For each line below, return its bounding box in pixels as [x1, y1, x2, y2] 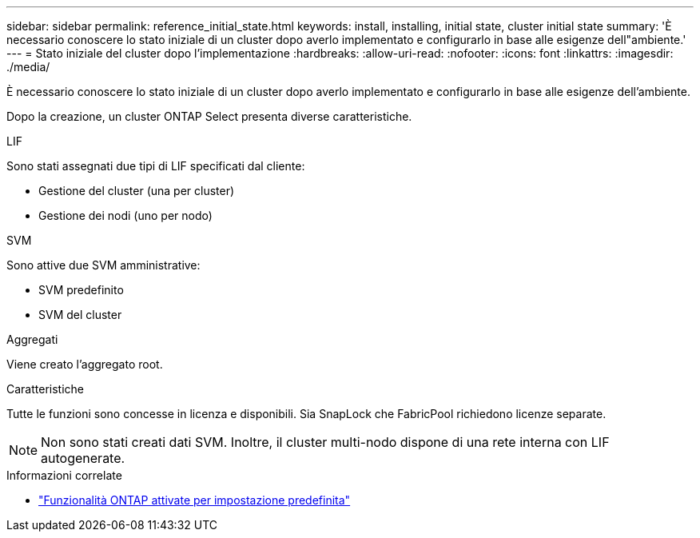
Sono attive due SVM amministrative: [6, 258, 201, 272]
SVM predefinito [38, 283, 124, 297]
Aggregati [6, 333, 58, 346]
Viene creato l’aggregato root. [6, 357, 163, 371]
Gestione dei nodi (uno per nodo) [38, 209, 213, 222]
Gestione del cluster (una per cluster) [38, 184, 235, 197]
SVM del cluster [38, 308, 122, 321]
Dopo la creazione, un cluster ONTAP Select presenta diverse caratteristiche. [6, 110, 412, 123]
